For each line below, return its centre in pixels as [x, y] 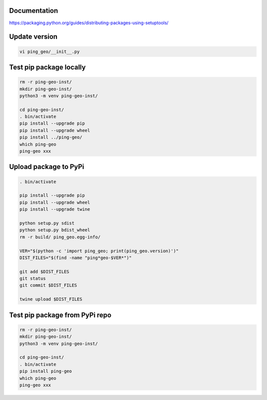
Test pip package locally [47, 67]
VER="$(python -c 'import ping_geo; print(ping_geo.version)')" [99, 251]
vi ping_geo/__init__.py [50, 51]
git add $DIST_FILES [44, 271]
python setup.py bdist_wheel [55, 230]
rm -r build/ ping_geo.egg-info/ [60, 237]
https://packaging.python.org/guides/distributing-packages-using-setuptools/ [89, 23]
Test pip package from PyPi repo [60, 315]
